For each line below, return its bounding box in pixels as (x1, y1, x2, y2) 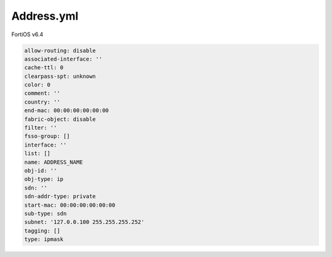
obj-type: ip (24, 175, 64, 183)
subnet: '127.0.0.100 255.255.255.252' (24, 218, 144, 226)
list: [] (24, 150, 51, 157)
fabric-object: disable (24, 115, 97, 123)
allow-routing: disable (24, 47, 97, 54)
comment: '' (24, 90, 61, 97)
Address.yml (11, 9, 79, 23)
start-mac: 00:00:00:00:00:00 (24, 201, 116, 209)
